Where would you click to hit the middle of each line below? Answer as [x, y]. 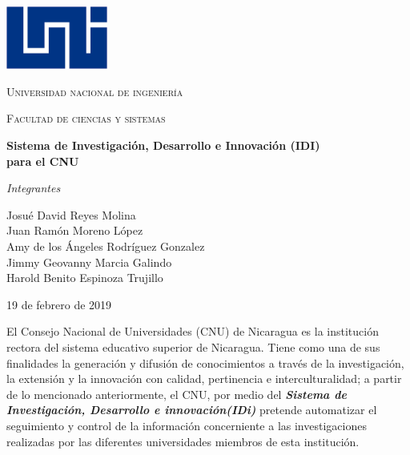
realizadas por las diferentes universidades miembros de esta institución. [183, 441]
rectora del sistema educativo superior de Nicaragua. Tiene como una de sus [193, 346]
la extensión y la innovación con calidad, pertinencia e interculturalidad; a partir [204, 378]
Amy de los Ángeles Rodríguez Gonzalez [106, 246]
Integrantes [34, 188]
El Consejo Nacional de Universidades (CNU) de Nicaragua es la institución [193, 331]
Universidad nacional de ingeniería [95, 91]
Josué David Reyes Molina [71, 214]
